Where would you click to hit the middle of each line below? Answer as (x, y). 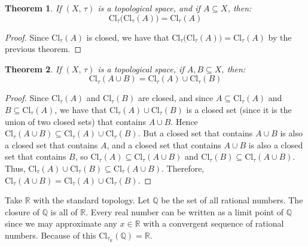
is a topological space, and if (149, 8)
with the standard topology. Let (92, 200)
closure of (22, 211)
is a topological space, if (141, 68)
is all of (64, 211)
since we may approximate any (61, 223)
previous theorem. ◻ (43, 49)
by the (280, 37)
